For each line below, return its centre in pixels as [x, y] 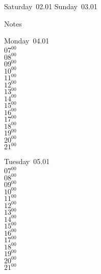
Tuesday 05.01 [27, 161]
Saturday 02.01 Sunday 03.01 [51, 6]
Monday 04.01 [27, 41]
